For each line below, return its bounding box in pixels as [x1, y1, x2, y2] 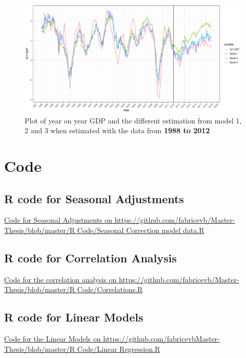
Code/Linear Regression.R [77, 343, 160, 354]
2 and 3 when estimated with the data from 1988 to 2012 [25, 125, 210, 136]
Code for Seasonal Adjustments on [4, 214, 113, 225]
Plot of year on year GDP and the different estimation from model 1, [25, 115, 242, 126]
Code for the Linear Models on [4, 333, 101, 344]
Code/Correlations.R [77, 284, 143, 295]
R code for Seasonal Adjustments [4, 190, 184, 206]
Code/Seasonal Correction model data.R [77, 224, 204, 235]
